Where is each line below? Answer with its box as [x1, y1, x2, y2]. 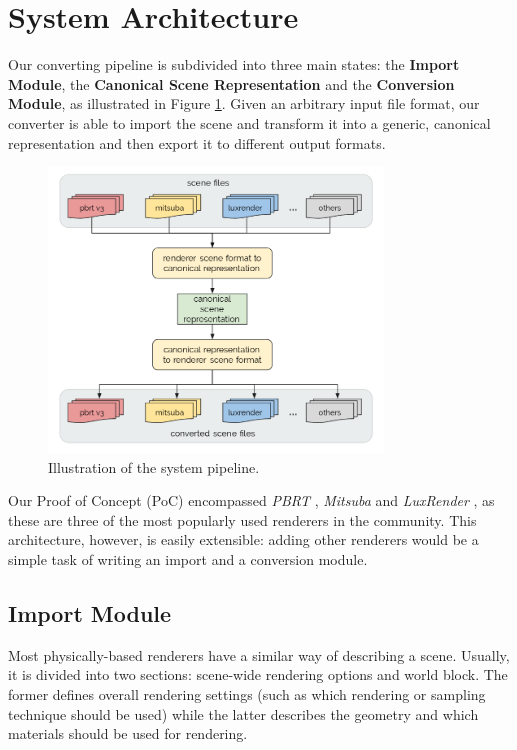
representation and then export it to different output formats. [8, 132, 386, 153]
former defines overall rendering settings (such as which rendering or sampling [8, 684, 486, 704]
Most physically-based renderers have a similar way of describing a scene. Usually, [8, 644, 510, 665]
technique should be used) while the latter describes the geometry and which [8, 703, 479, 724]
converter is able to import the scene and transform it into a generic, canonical [8, 112, 491, 133]
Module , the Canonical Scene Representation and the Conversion [8, 73, 455, 94]
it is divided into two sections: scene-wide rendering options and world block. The [8, 664, 508, 685]
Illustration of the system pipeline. [48, 456, 260, 477]
